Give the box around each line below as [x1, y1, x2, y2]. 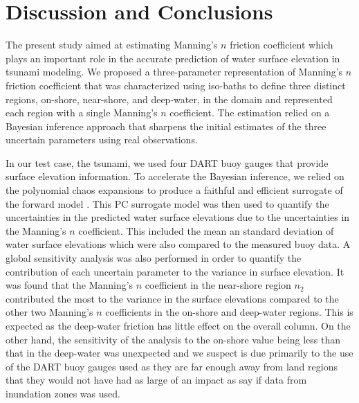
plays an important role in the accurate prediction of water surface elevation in [6, 51, 340, 65]
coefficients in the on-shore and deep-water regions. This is [105, 305, 353, 319]
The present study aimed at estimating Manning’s [6, 37, 218, 52]
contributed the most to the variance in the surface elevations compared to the [6, 291, 339, 305]
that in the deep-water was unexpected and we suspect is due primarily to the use [6, 346, 353, 360]
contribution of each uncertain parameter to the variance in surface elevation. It [6, 264, 344, 278]
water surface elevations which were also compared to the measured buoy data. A [6, 237, 351, 251]
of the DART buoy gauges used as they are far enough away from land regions [6, 359, 338, 373]
